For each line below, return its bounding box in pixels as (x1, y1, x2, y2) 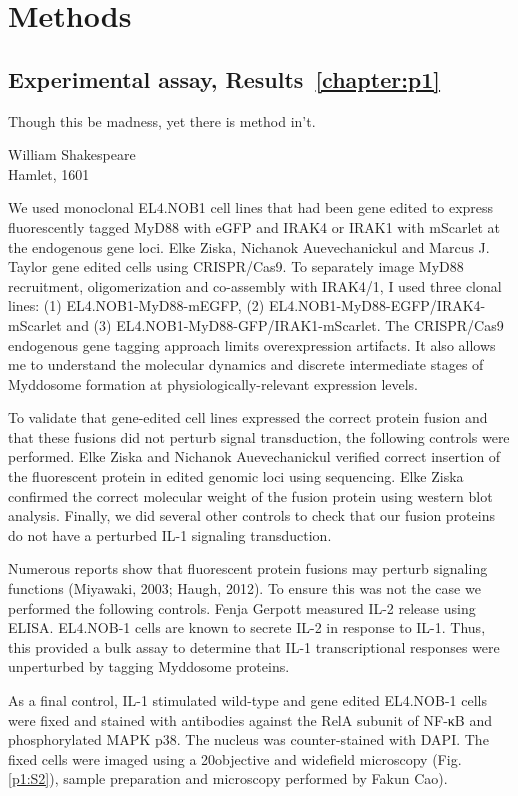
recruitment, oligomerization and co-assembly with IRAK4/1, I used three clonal (8, 275, 502, 296)
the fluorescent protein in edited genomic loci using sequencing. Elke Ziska (8, 466, 464, 487)
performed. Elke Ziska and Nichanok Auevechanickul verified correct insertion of (8, 446, 501, 467)
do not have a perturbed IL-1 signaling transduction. (8, 524, 332, 545)
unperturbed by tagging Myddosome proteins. (8, 656, 290, 677)
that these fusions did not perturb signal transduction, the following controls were (8, 426, 510, 447)
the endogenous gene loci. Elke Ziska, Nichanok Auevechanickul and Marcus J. (8, 236, 490, 257)
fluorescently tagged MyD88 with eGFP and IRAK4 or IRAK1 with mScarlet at (8, 216, 501, 237)
